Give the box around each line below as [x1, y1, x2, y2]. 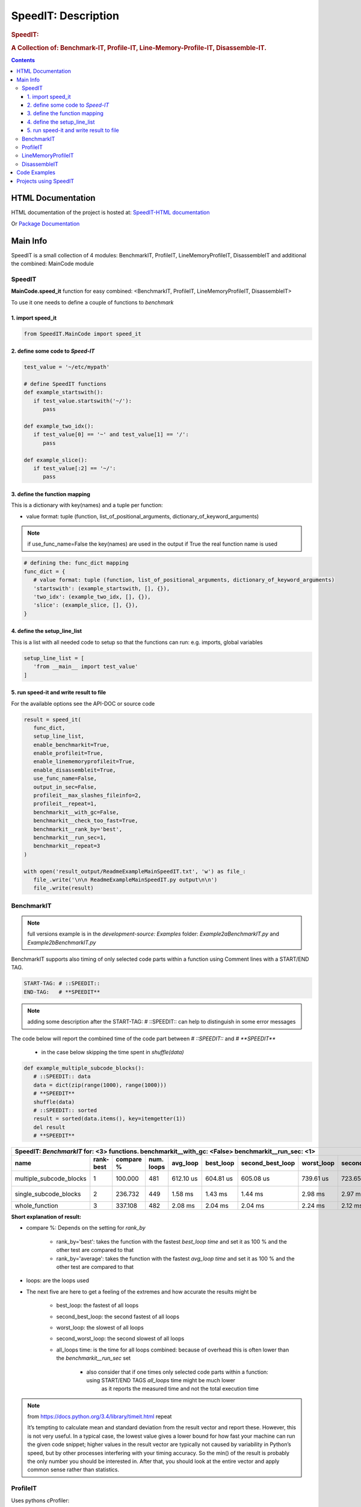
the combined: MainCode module [11, 260, 94, 268]
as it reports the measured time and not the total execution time [101, 1385, 259, 1392]
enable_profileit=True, [33, 750, 103, 757]
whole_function [14, 1201, 58, 1210]
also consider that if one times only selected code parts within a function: [86, 1368, 269, 1376]
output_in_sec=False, [33, 784, 97, 790]
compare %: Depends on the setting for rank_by [26, 1224, 146, 1232]
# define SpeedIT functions [23, 380, 106, 388]
